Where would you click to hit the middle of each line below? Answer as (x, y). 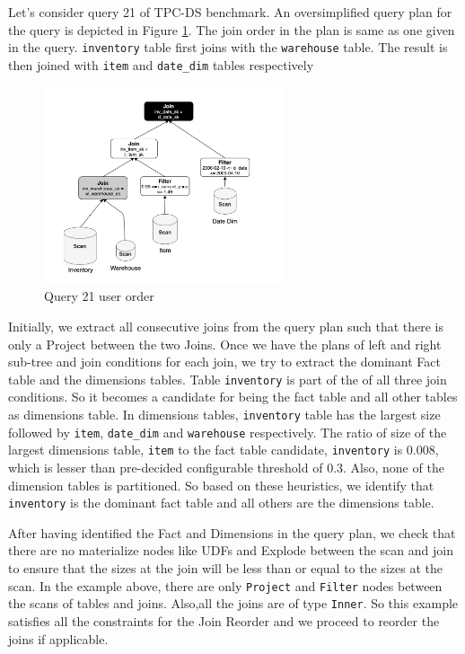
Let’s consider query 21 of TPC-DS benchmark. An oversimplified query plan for (230, 12)
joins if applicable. (58, 638)
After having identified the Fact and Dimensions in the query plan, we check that (232, 532)
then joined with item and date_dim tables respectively (161, 64)
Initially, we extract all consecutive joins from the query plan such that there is (226, 327)
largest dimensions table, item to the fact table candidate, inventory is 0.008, (224, 450)
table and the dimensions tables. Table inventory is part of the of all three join (228, 379)
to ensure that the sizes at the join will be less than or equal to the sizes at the (225, 568)
